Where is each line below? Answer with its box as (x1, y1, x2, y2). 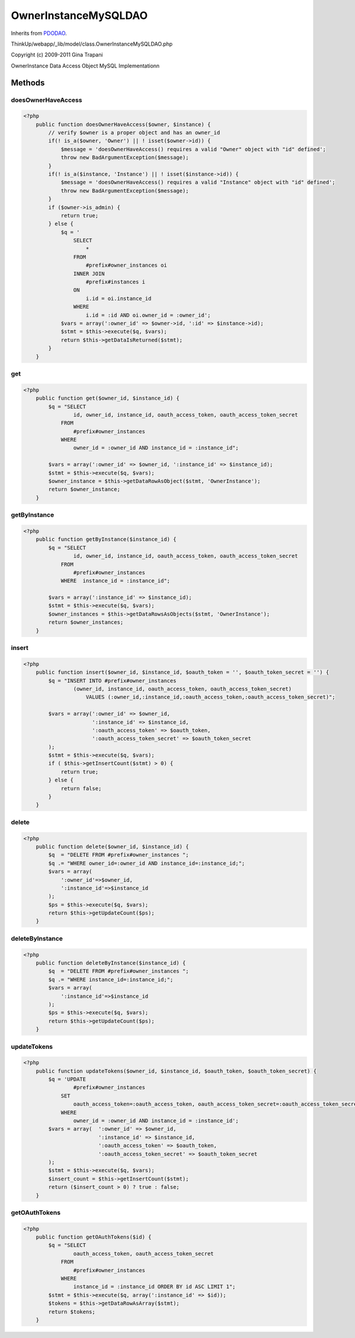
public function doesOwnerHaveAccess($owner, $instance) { (35, 121, 211, 127)
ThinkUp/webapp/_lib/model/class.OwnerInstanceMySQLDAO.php (11, 40, 173, 47)
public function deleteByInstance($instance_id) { (35, 960, 186, 966)
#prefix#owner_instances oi (86, 262, 167, 269)
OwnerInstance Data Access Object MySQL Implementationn (11, 62, 160, 69)
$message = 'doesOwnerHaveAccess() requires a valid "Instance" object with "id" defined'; (60, 179, 335, 186)
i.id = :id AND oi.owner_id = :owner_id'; (86, 312, 211, 318)
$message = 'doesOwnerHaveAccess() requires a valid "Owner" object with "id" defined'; (60, 146, 327, 152)
